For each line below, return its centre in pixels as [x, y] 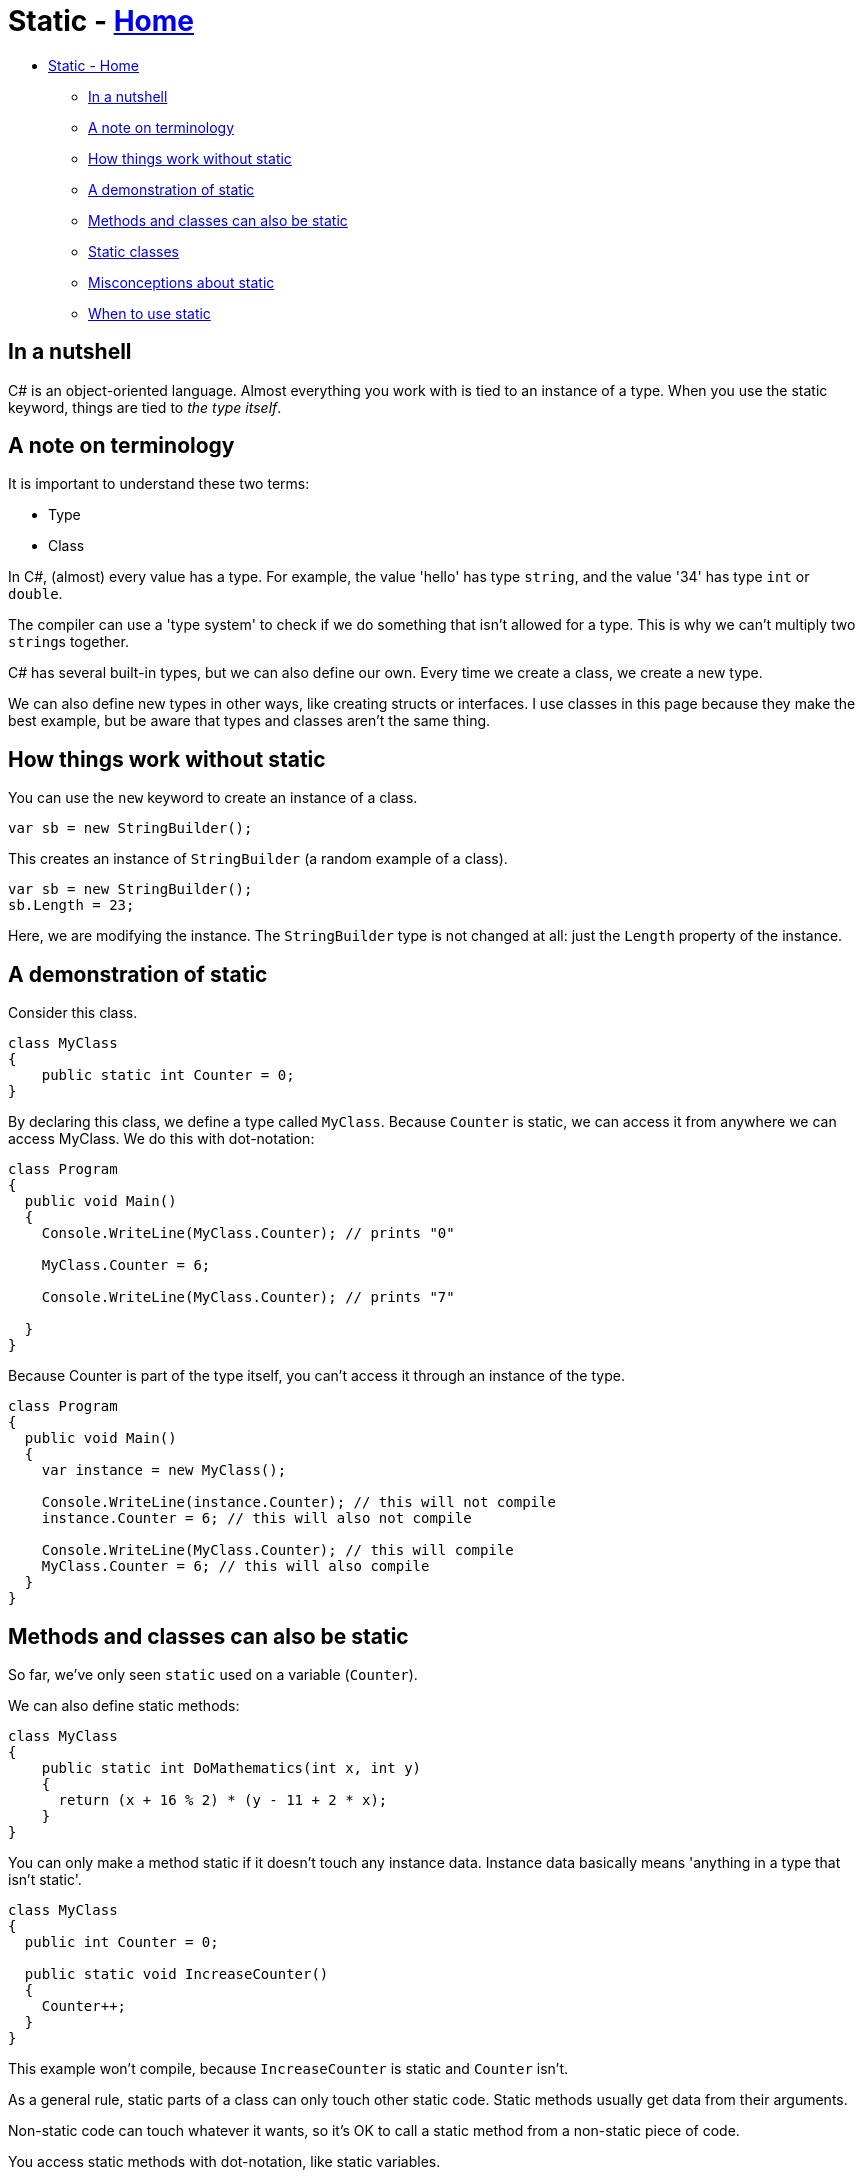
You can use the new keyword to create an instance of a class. [213, 798]
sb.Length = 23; [71, 905]
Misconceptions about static [181, 282]
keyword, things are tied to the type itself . [145, 407]
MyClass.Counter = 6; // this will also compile [235, 1566]
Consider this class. [73, 1013]
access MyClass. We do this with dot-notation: [161, 1139]
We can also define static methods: [124, 1705]
